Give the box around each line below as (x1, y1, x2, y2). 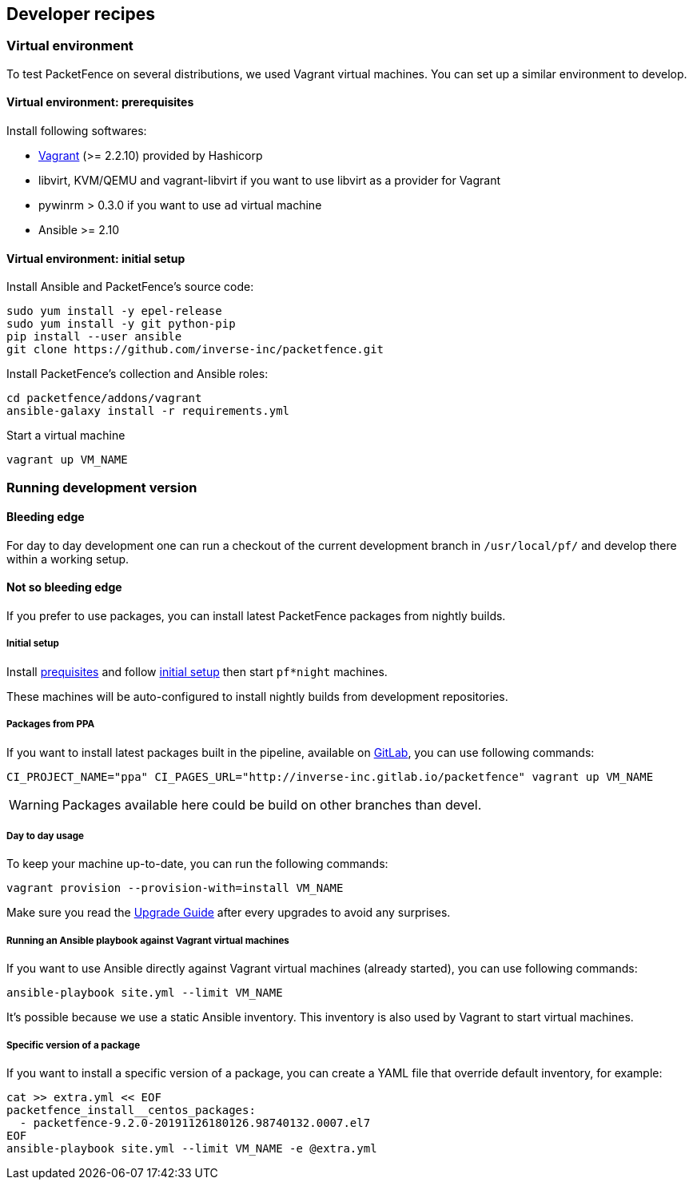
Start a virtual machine (6, 428, 125, 443)
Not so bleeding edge (6, 580, 122, 595)
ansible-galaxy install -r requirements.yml (6, 404, 290, 418)
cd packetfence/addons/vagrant (6, 392, 202, 405)
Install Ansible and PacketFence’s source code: (6, 280, 254, 294)
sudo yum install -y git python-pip (6, 317, 236, 331)
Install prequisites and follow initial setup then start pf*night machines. (6, 664, 388, 679)
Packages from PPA (6, 718, 95, 730)
